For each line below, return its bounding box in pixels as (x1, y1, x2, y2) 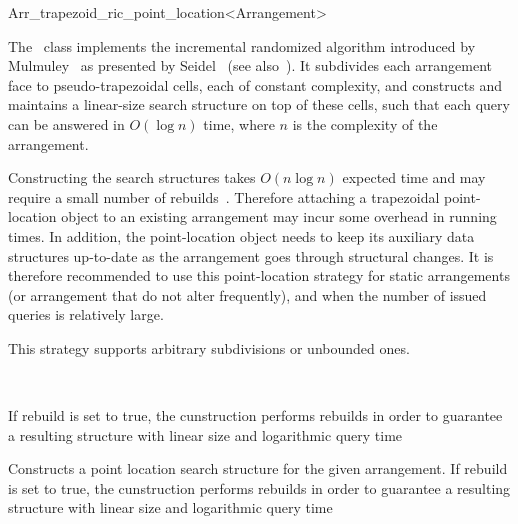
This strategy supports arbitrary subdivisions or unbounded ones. (8, 337, 410, 358)
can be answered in (8, 113, 125, 134)
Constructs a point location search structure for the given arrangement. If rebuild (8, 458, 508, 479)
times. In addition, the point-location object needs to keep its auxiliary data (8, 225, 475, 246)
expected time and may (342, 167, 486, 188)
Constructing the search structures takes (8, 167, 256, 188)
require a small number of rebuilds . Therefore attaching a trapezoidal (8, 186, 440, 207)
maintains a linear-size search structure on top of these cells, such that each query (8, 94, 510, 115)
